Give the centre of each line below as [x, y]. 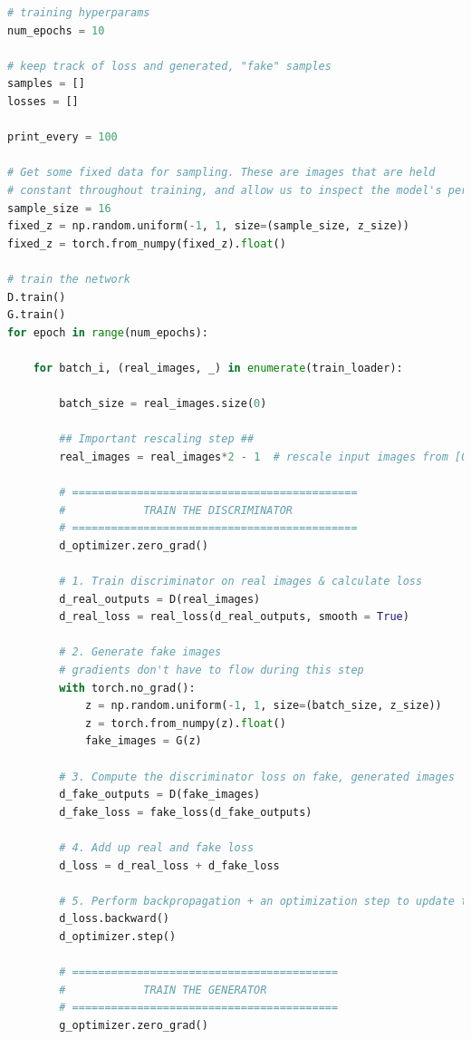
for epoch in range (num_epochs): [108, 332]
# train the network [69, 279]
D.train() [37, 297]
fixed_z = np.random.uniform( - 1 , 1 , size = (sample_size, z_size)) [208, 226]
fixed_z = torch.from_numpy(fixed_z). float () [147, 243]
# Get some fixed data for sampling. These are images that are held [221, 173]
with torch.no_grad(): [127, 688]
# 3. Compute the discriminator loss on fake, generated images [257, 777]
